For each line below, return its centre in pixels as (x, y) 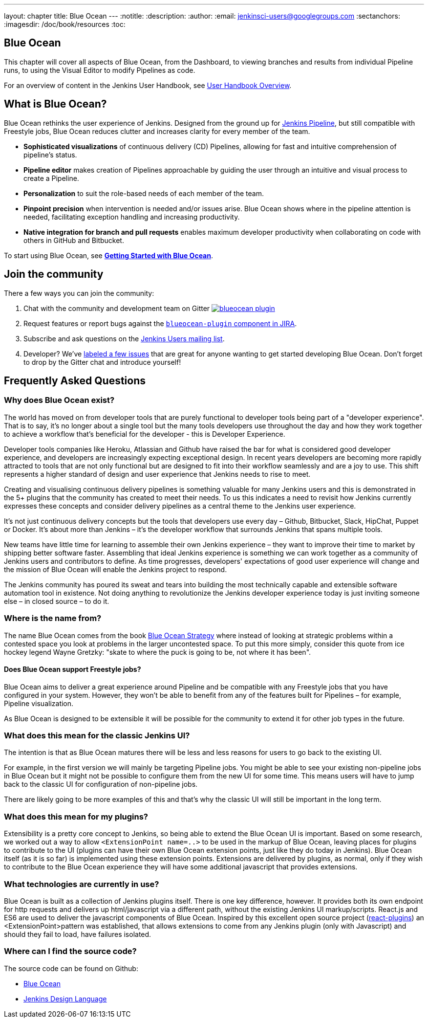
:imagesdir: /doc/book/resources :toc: (65, 24)
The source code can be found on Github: (71, 968)
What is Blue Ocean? (55, 104)
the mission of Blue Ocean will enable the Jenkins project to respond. (116, 569)
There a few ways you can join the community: (79, 293)
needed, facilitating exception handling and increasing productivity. (132, 217)
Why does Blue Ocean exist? (59, 400)
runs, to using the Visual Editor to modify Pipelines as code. (100, 70)
